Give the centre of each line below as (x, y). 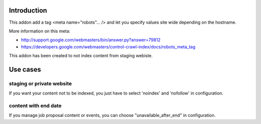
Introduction (28, 10)
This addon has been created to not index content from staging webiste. (81, 56)
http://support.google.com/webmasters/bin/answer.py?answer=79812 (91, 40)
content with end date (35, 106)
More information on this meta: (40, 31)
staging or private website (40, 83)
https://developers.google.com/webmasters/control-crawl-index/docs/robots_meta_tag (108, 46)
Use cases (25, 70)
